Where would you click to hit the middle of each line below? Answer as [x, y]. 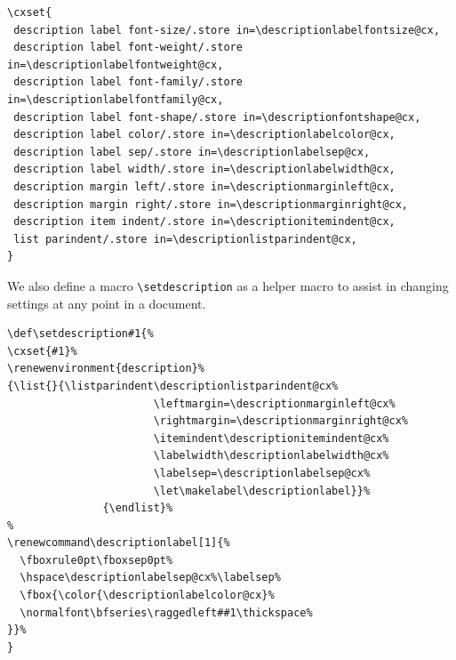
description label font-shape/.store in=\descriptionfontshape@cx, [217, 117]
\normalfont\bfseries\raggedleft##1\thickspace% [166, 612]
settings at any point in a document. [107, 303]
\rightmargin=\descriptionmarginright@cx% [281, 421]
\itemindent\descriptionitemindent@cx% [271, 438]
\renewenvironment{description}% [106, 369]
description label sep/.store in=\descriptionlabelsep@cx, [192, 152]
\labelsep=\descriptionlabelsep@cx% [262, 473]
